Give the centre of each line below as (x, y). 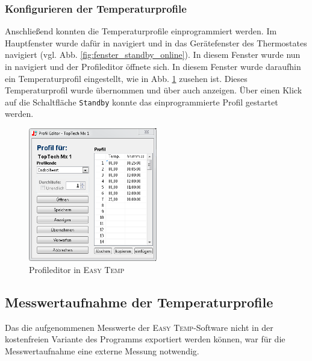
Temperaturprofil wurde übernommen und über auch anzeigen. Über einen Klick (154, 90)
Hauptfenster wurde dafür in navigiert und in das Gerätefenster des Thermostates (156, 42)
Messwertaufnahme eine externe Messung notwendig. (102, 350)
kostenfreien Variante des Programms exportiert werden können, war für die (145, 339)
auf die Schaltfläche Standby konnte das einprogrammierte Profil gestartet (142, 102)
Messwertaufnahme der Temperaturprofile (139, 302)
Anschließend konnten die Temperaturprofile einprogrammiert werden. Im (141, 31)
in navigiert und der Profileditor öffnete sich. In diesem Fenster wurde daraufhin (153, 66)
